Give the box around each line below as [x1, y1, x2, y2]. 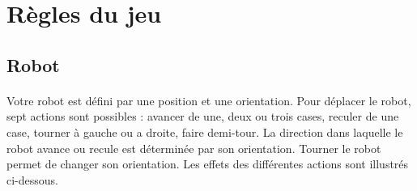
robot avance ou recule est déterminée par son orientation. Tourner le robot [6, 139, 381, 156]
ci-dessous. [6, 171, 58, 188]
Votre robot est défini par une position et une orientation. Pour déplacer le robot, [6, 91, 411, 108]
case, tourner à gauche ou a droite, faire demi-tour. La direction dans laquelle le [6, 123, 403, 140]
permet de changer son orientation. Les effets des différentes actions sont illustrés [6, 155, 409, 172]
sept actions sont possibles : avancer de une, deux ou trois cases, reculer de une [6, 108, 399, 125]
